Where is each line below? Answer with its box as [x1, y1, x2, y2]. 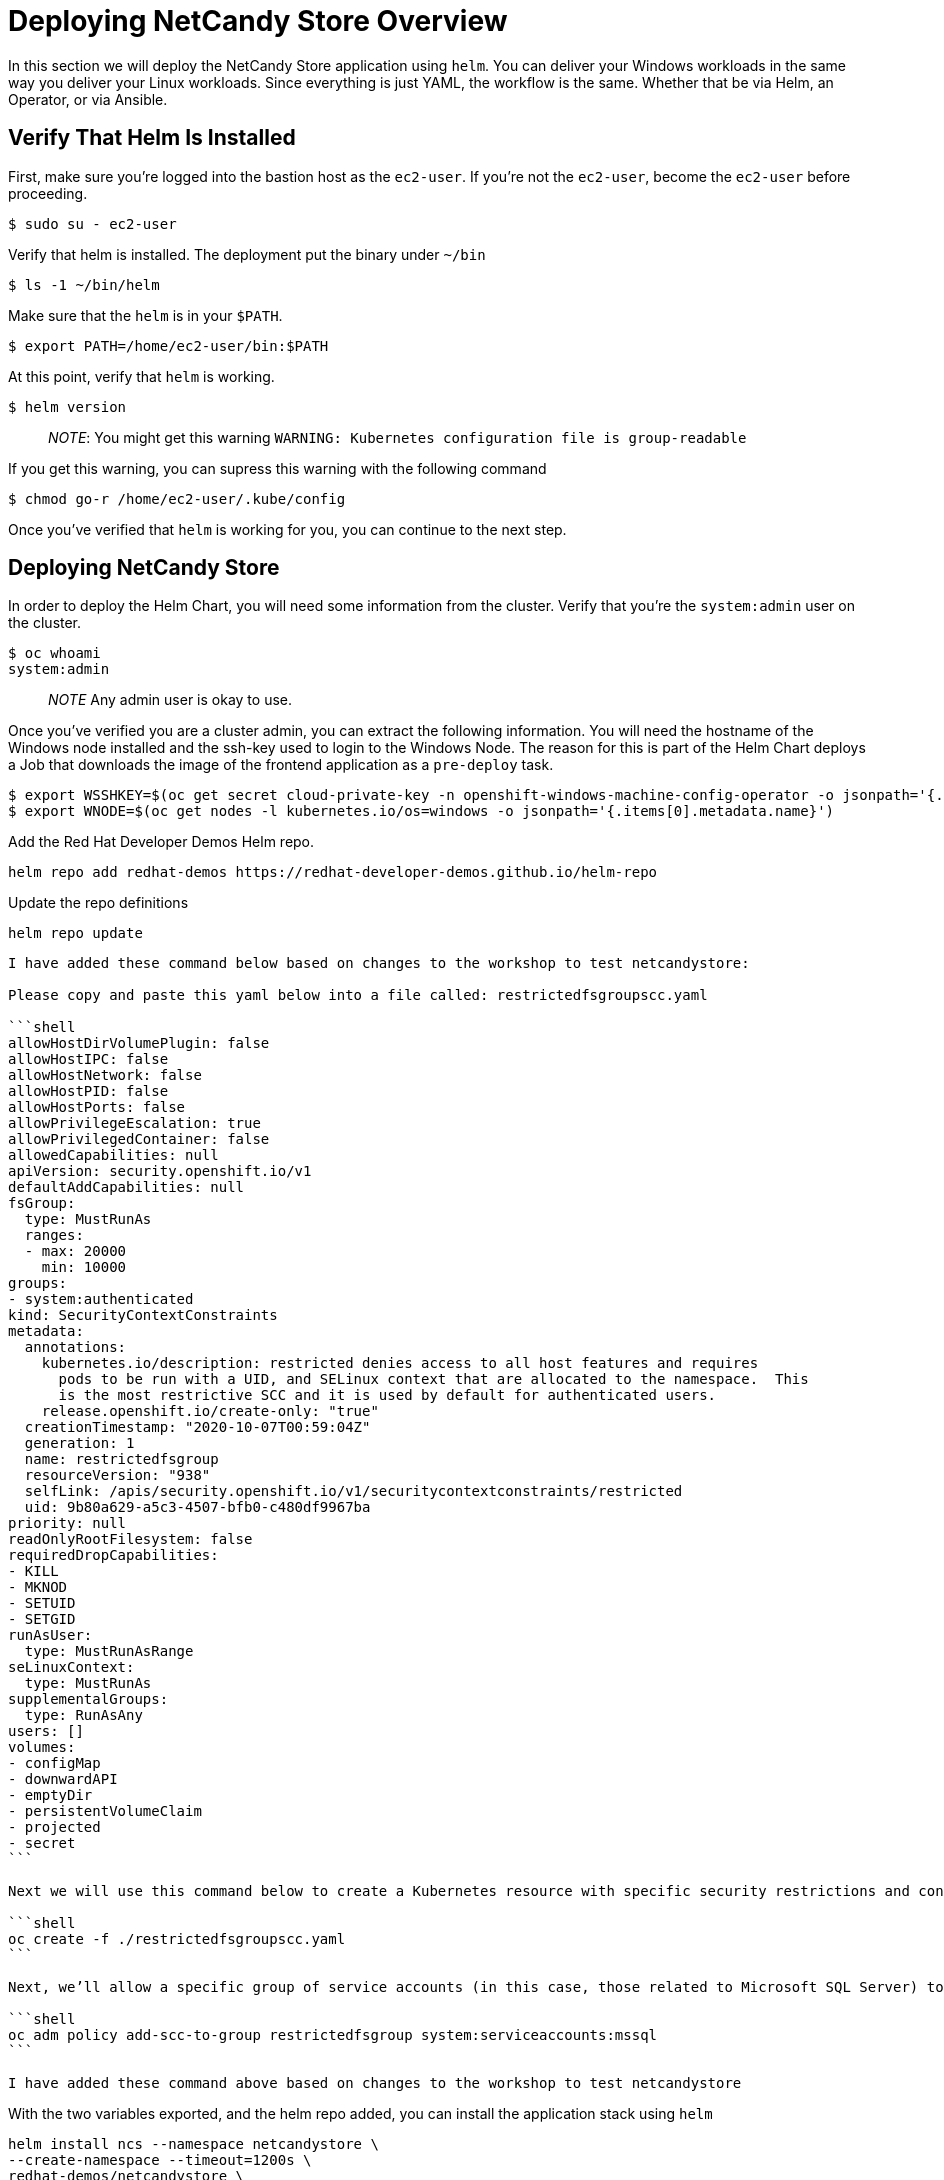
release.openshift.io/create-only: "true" [41, 1403, 379, 1420]
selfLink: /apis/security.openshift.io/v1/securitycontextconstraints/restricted [24, 1483, 683, 1500]
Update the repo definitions [8, 894, 189, 912]
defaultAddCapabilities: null [8, 1179, 245, 1196]
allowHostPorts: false [8, 1099, 186, 1116]
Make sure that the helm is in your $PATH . [8, 306, 283, 324]
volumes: [8, 1739, 76, 1756]
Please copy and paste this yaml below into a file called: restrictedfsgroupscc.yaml [8, 987, 708, 1004]
